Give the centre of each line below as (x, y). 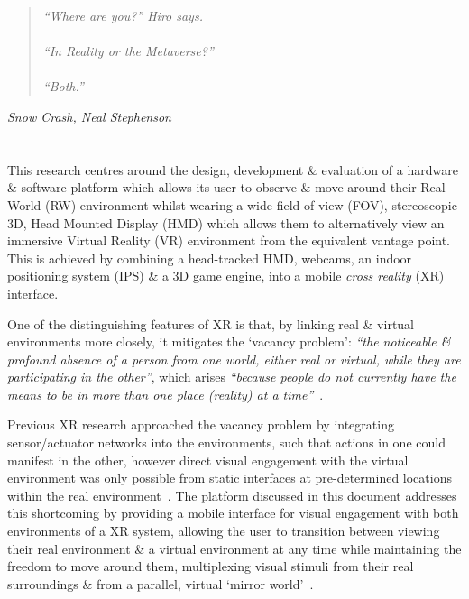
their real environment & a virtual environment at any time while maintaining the (234, 548)
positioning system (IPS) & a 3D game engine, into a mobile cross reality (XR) (226, 276)
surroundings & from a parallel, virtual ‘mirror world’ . (161, 583)
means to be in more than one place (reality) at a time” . (166, 394)
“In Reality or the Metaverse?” (128, 51)
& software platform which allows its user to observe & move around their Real (226, 187)
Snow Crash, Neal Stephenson (89, 116)
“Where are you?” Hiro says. (123, 15)
